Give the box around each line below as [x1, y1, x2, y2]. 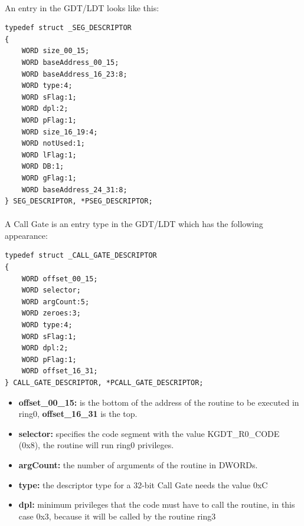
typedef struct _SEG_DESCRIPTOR [5, 24, 132, 32]
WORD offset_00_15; [21, 274, 98, 283]
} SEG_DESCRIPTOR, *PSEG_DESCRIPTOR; [5, 197, 153, 206]
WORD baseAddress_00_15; [21, 58, 119, 67]
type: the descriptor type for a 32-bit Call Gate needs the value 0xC [18, 478, 268, 491]
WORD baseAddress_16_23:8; [21, 70, 128, 78]
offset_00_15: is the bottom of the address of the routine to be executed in [18, 396, 299, 408]
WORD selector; [21, 286, 81, 295]
